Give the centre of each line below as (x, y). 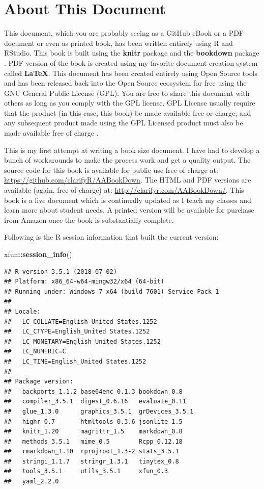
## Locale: (22, 311)
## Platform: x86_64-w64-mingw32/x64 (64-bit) (84, 282)
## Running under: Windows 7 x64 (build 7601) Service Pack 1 (112, 291)
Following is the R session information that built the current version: (111, 237)
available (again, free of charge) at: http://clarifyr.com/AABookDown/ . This (124, 190)
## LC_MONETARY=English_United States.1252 (82, 341)
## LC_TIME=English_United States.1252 (75, 361)
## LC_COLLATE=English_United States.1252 (81, 321)
